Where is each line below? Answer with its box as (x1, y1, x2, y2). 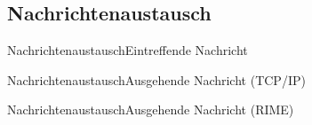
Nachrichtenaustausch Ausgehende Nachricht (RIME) (7, 100, 294, 119)
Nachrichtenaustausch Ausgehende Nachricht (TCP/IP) (7, 70, 306, 89)
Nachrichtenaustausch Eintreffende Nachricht (7, 41, 248, 59)
